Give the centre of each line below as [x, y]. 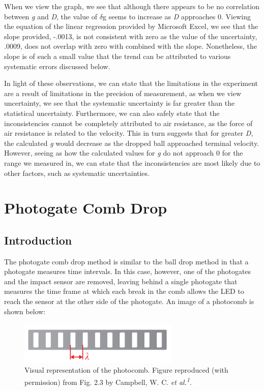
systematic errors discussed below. [57, 66]
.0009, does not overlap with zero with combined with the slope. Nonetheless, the [130, 46]
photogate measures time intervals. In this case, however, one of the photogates [128, 271]
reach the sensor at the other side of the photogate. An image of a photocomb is [129, 301]
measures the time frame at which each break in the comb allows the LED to [124, 291]
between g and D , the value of [51, 16]
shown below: [25, 311]
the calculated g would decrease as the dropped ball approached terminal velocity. [132, 143]
